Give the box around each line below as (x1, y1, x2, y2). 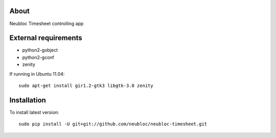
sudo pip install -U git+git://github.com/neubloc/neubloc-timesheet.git (18, 121, 208, 127)
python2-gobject (22, 47, 58, 53)
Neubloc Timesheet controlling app (9, 20, 84, 27)
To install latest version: (9, 109, 59, 115)
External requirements (9, 34, 83, 42)
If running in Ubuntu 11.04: (9, 71, 65, 77)
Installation (9, 96, 46, 104)
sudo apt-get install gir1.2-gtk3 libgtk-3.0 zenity (18, 82, 153, 88)
